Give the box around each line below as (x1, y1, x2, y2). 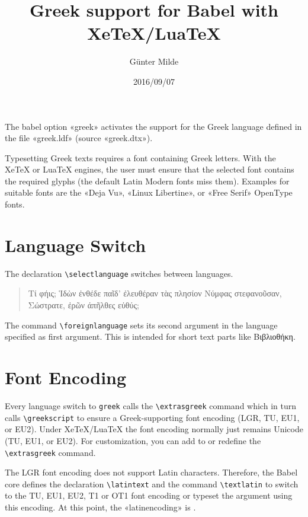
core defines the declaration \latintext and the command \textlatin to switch (5, 477, 299, 490)
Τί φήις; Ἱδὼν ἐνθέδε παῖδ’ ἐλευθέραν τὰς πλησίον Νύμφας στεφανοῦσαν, (28, 287, 282, 299)
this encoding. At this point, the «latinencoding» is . (5, 501, 196, 513)
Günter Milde (129, 55, 179, 68)
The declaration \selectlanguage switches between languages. (5, 267, 233, 279)
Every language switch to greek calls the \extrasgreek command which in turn (5, 400, 296, 411)
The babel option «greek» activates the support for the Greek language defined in (5, 120, 302, 132)
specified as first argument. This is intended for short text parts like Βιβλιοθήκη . (5, 330, 296, 343)
